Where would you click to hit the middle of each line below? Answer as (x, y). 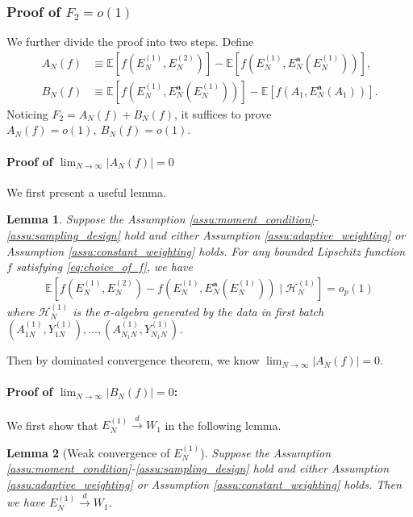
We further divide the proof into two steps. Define (130, 42)
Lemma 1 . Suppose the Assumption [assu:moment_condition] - (163, 219)
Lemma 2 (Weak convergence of (88, 452)
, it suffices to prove (223, 113)
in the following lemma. (223, 425)
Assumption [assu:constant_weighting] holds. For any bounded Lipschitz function (206, 250)
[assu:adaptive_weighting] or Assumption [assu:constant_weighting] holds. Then (204, 484)
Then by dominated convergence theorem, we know (133, 360)
